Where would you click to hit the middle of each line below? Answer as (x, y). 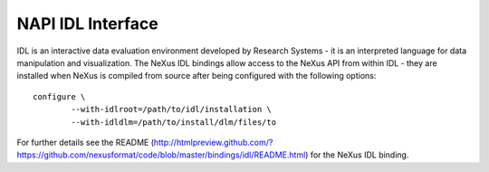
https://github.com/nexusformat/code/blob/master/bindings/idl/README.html (161, 155)
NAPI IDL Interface (87, 24)
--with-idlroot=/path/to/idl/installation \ (171, 110)
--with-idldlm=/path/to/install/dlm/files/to (173, 122)
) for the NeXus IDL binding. (357, 155)
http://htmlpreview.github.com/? (213, 142)
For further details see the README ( (85, 142)
